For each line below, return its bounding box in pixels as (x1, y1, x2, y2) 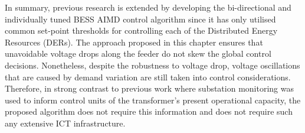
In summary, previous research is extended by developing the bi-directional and (5, 1, 291, 13)
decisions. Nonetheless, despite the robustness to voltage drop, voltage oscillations (5, 59, 300, 71)
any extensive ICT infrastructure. (5, 116, 126, 129)
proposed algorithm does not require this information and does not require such (5, 105, 293, 118)
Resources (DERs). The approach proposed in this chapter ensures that (5, 35, 263, 48)
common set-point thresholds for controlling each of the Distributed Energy (5, 24, 278, 37)
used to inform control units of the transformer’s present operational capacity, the (5, 93, 301, 106)
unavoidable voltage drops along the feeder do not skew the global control (5, 47, 271, 60)
